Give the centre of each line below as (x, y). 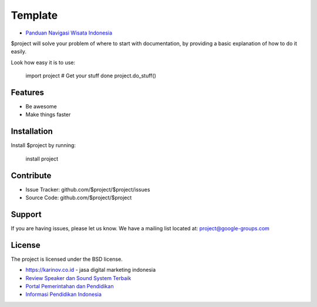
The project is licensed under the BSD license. (67, 259)
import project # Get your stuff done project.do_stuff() (91, 76)
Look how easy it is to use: (43, 62)
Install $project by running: (43, 145)
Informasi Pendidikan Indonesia (64, 294)
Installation (32, 132)
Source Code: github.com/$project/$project (79, 197)
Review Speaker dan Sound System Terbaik (78, 278)
